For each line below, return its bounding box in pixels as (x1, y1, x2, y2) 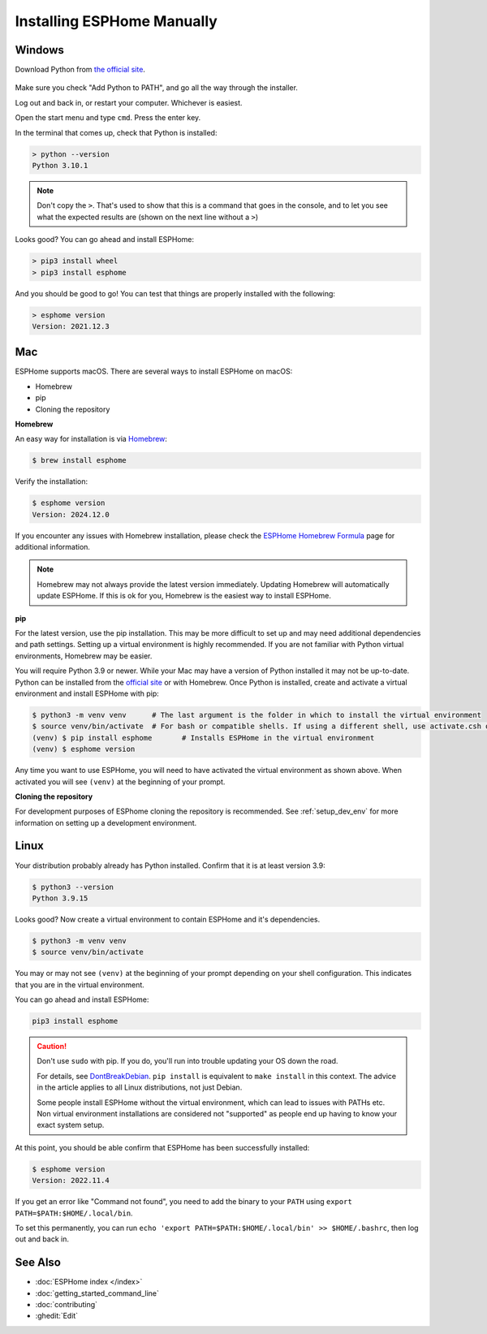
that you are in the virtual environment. (15, 979, 145, 990)
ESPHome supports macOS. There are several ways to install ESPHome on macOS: (15, 366, 293, 377)
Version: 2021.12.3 (32, 322, 110, 330)
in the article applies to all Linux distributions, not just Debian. (37, 1082, 243, 1092)
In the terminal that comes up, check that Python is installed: (15, 127, 218, 137)
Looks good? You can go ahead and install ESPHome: (15, 235, 195, 244)
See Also (15, 1255, 61, 1270)
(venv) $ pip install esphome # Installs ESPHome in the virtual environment (32, 733, 375, 742)
